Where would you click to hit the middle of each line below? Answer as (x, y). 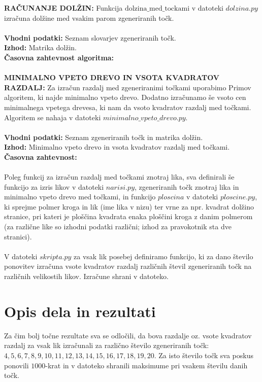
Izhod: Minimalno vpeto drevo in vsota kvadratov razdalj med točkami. (117, 147)
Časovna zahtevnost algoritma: (59, 57)
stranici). (18, 236)
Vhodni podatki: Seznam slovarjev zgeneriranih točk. (90, 37)
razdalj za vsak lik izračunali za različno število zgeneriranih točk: (107, 345)
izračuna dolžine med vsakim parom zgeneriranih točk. (89, 18)
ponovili (17, 365)
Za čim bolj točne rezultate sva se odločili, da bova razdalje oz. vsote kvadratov (128, 335)
